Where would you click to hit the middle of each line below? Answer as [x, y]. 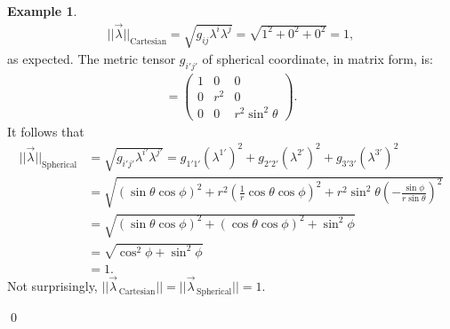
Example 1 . [42, 11]
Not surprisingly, [52, 286]
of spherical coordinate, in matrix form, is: [317, 59]
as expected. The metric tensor [92, 59]
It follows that [46, 131]
